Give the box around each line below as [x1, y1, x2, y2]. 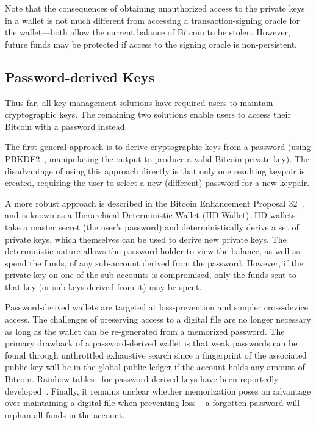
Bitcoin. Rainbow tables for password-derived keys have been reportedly [5, 373, 279, 385]
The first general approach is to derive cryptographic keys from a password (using [5, 140, 311, 153]
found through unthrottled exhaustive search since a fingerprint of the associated [5, 348, 307, 361]
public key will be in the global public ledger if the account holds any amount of [5, 360, 305, 373]
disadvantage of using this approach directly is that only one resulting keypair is [5, 164, 305, 177]
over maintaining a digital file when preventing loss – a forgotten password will [5, 396, 300, 409]
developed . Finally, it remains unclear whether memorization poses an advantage [5, 384, 311, 397]
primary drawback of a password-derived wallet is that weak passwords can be [5, 337, 298, 349]
